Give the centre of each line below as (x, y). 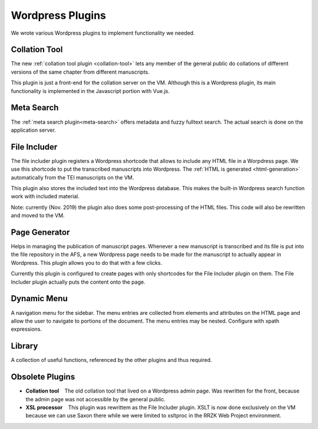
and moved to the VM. (38, 215)
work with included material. (45, 197)
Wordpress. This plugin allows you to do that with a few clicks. (87, 262)
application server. (33, 130)
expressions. (26, 329)
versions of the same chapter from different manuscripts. (80, 72)
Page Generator (40, 232)
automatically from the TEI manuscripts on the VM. (72, 177)
